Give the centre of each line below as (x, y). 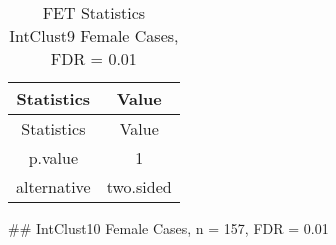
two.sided (139, 186)
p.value (53, 157)
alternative (53, 186)
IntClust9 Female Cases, (94, 35)
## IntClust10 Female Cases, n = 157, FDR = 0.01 (168, 228)
